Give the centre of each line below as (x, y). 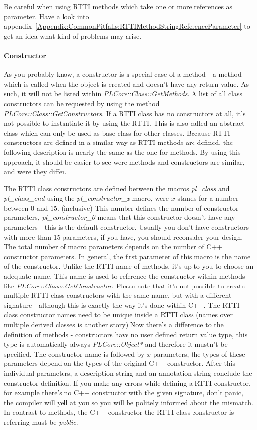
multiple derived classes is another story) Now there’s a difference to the (114, 324)
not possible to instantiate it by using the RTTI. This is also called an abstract (124, 123)
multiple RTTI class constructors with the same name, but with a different (118, 295)
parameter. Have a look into (47, 16)
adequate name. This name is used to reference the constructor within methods (125, 276)
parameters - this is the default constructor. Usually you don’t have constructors (127, 227)
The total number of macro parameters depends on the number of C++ (113, 247)
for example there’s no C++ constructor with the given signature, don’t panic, (124, 393)
